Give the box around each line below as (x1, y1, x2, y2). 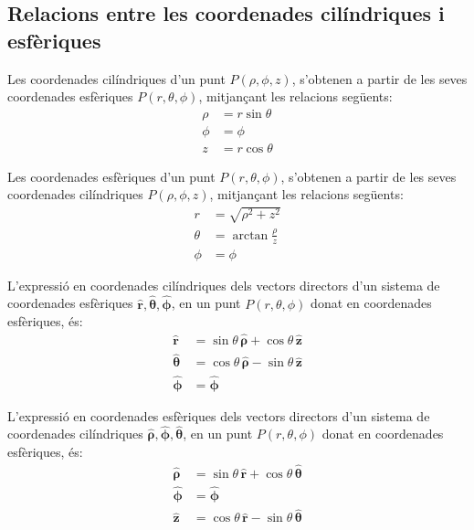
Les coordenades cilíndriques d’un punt (7, 69, 226, 88)
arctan (232, 228, 269, 242)
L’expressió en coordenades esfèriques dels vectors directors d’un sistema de (7, 406, 430, 425)
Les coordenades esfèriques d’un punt (7, 166, 216, 185)
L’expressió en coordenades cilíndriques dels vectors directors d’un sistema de (7, 275, 440, 294)
